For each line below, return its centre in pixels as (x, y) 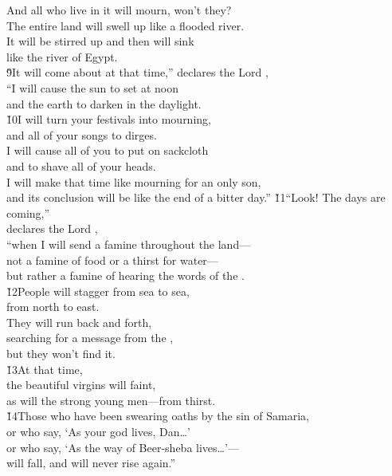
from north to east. (53, 307)
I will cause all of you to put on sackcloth (108, 150)
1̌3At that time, (45, 369)
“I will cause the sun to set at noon (93, 87)
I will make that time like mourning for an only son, (134, 181)
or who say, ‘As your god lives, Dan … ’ (98, 432)
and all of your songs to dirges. (82, 134)
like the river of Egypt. (62, 56)
